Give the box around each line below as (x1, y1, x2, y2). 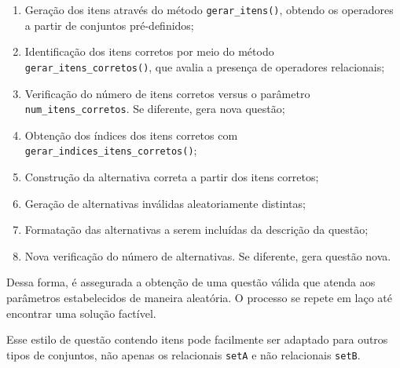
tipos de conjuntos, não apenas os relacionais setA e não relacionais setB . (6, 346, 361, 363)
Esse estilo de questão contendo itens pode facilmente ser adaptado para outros (6, 331, 388, 348)
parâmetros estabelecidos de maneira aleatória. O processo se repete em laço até (6, 289, 392, 305)
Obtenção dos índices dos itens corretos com (24, 126, 238, 143)
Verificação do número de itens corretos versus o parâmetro (24, 85, 310, 101)
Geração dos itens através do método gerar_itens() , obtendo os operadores (24, 2, 394, 17)
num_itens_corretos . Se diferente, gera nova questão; (24, 100, 285, 117)
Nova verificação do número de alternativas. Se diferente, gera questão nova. (24, 247, 391, 264)
